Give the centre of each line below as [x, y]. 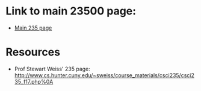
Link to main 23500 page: [71, 11]
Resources [33, 52]
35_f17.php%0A [34, 81]
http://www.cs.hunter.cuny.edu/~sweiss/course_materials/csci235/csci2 [104, 75]
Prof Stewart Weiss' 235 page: [52, 69]
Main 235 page [33, 28]
